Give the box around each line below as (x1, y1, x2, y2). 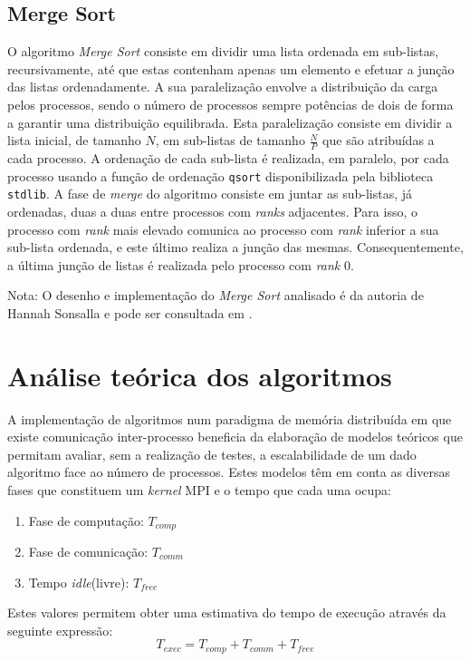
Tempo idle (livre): (28, 572, 129, 591)
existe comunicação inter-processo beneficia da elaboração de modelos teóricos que (7, 427, 463, 446)
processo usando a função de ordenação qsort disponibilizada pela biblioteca (7, 166, 434, 185)
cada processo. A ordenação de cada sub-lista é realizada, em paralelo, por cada (7, 149, 449, 167)
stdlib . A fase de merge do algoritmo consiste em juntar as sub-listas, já (7, 184, 413, 203)
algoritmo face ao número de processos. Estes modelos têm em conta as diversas (7, 462, 450, 481)
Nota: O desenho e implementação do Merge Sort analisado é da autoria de (7, 286, 424, 305)
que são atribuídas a (322, 131, 435, 150)
